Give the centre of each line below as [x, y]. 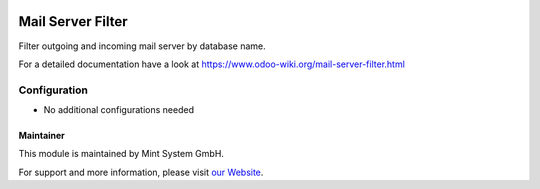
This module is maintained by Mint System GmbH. [121, 154]
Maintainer [41, 136]
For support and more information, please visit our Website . [141, 172]
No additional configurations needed [119, 110]
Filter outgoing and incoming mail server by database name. [142, 46]
